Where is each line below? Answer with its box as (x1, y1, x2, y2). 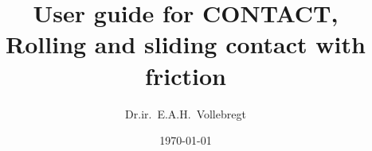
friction (145, 59, 226, 91)
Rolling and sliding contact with (6, 28, 366, 60)
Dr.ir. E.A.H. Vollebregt (125, 105, 246, 122)
